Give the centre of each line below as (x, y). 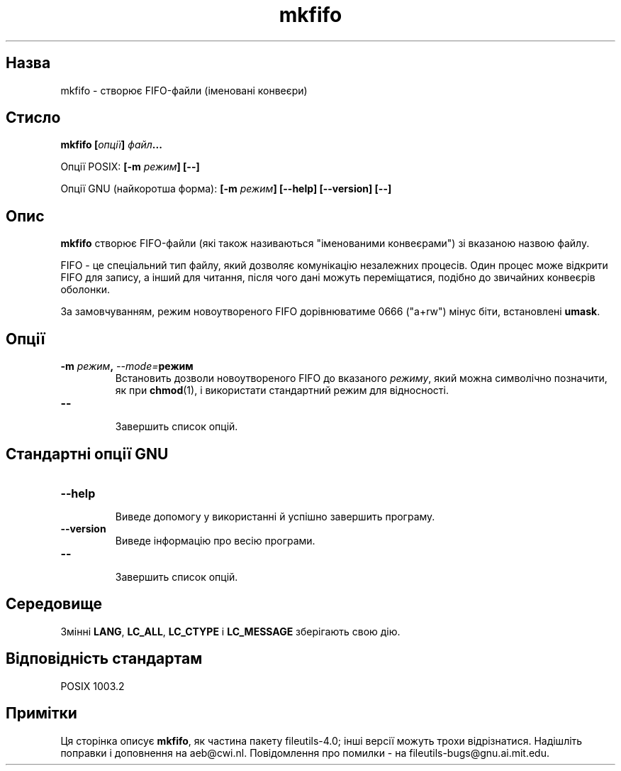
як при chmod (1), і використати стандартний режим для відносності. (282, 390)
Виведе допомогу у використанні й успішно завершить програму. (275, 516)
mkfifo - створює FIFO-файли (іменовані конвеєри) (184, 90)
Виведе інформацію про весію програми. (215, 540)
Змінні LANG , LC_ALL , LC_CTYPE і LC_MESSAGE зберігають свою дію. (230, 631)
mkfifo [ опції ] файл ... (111, 145)
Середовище (54, 604)
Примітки (41, 713)
